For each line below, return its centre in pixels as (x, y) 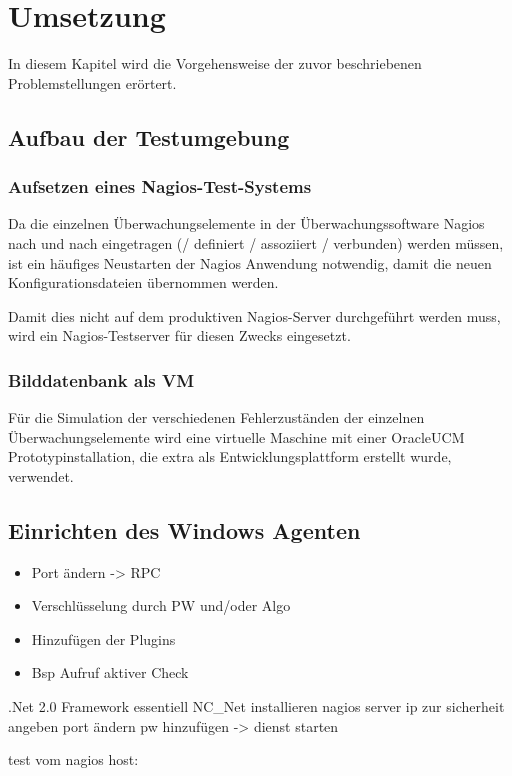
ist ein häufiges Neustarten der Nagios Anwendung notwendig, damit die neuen (250, 262)
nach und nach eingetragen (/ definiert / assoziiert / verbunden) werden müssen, (256, 242)
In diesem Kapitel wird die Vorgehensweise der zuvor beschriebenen (215, 63)
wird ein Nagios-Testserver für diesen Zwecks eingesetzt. (179, 335)
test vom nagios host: (73, 759)
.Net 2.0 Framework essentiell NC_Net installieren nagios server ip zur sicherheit (256, 706)
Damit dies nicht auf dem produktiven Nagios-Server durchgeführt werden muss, (254, 315)
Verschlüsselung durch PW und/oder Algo (161, 605)
